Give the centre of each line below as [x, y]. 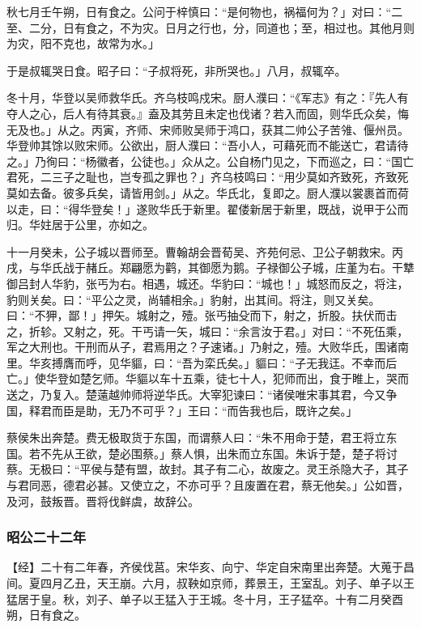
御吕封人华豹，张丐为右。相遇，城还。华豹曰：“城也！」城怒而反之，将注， [208, 283]
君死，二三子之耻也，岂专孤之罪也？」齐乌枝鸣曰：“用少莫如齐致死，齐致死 [208, 177]
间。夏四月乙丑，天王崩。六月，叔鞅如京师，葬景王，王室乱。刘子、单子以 [205, 583]
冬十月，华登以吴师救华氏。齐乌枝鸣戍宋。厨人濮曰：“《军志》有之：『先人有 [208, 98]
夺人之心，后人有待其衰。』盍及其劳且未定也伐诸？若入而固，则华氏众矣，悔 [208, 113]
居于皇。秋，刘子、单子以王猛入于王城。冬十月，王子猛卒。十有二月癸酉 [210, 598]
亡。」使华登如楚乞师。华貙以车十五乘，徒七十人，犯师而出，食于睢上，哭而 [208, 378]
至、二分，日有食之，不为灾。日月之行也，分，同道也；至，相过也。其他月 [205, 27]
